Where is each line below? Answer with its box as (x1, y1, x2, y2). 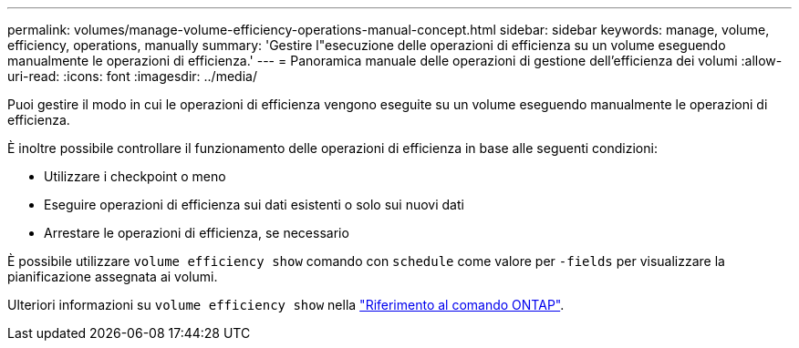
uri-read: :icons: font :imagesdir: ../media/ (7, 68, 257, 84)
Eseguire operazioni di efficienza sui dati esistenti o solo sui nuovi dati (44, 197, 464, 212)
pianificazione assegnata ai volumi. (7, 269, 218, 284)
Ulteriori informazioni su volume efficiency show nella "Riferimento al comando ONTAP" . (7, 297, 565, 312)
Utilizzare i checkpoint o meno (44, 169, 226, 184)
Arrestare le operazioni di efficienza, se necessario (44, 225, 349, 241)
